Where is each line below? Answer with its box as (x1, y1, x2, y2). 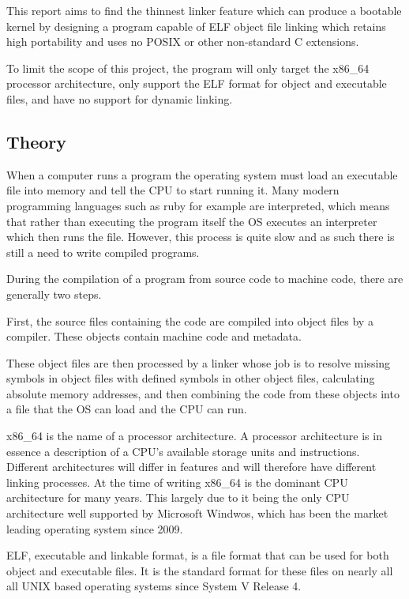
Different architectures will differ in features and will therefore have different (6, 458, 377, 475)
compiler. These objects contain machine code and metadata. (6, 328, 302, 345)
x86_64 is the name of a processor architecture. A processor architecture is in (6, 428, 382, 444)
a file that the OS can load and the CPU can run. (6, 401, 247, 417)
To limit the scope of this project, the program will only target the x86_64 (6, 59, 370, 76)
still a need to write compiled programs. (6, 243, 200, 260)
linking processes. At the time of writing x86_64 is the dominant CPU (6, 473, 348, 490)
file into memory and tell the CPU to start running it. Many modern (6, 182, 340, 198)
